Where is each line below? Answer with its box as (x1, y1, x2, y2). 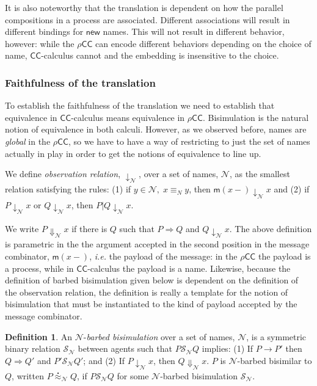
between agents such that (78, 342, 172, 355)
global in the (5, 134, 51, 147)
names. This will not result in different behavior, (103, 25, 285, 38)
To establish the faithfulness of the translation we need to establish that (5, 99, 275, 112)
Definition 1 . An (5, 330, 73, 343)
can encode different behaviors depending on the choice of (95, 37, 312, 49)
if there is (71, 222, 107, 235)
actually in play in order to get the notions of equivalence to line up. (5, 147, 261, 159)
